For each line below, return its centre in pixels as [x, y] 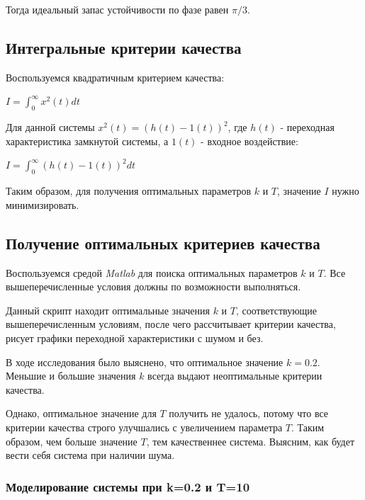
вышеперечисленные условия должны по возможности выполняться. [153, 286]
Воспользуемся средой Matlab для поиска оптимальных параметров [152, 272]
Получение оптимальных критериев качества [163, 243]
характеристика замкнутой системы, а [87, 141]
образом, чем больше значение [72, 441]
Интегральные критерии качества [124, 47]
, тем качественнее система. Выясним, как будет [251, 441]
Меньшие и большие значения [71, 376]
